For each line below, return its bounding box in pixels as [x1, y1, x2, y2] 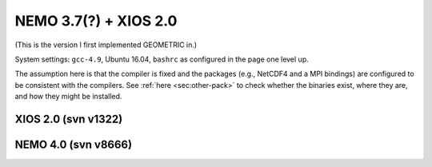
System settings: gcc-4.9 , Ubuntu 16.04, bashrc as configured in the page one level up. [14, 54, 309, 64]
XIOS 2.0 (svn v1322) [14, 112, 123, 125]
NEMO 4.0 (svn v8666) [14, 137, 132, 151]
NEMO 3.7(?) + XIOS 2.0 [14, 12, 178, 30]
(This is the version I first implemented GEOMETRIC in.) [14, 40, 198, 50]
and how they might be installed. [14, 92, 122, 101]
